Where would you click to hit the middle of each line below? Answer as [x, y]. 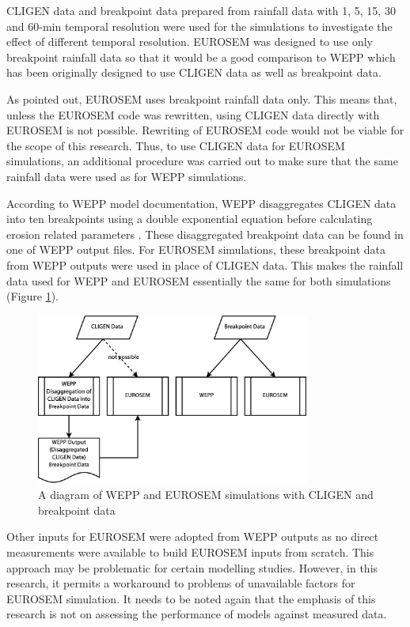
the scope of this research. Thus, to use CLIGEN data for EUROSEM [176, 145]
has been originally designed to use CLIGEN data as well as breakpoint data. [194, 72]
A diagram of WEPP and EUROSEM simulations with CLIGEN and [206, 495]
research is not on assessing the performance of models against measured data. [197, 614]
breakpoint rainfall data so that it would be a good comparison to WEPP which [201, 57]
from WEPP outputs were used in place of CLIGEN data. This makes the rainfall [205, 264]
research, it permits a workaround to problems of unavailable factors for [181, 583]
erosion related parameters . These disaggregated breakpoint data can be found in [205, 234]
